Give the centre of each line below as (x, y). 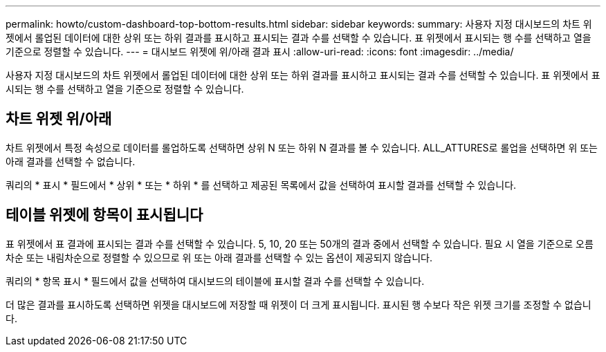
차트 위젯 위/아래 (59, 119)
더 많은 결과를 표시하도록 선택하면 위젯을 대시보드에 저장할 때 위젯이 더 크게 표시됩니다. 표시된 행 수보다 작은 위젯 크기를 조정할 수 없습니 (299, 304)
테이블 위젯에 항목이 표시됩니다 (104, 215)
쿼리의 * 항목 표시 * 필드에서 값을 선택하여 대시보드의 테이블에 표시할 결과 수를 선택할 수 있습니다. (215, 281)
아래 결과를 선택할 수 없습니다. (71, 161)
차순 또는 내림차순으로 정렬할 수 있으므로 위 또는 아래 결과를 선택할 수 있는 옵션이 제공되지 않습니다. (219, 257)
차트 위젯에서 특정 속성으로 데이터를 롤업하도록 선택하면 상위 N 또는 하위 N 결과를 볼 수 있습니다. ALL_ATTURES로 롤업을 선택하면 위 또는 (302, 147)
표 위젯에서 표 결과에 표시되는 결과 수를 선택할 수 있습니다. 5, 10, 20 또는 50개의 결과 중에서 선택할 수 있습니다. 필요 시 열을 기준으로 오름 (300, 243)
